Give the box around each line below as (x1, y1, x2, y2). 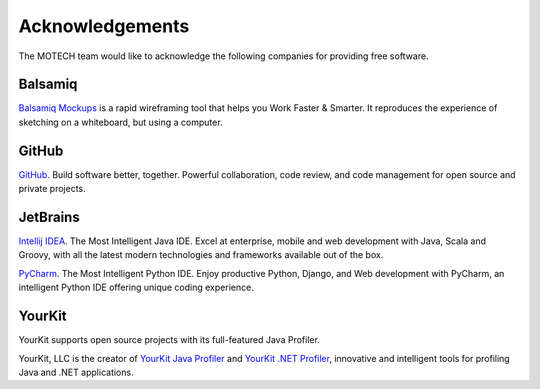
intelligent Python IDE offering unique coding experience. (18, 281, 254, 294)
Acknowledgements (18, 15, 190, 37)
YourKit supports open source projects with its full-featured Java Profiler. (18, 334, 320, 346)
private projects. (18, 183, 86, 195)
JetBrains (18, 208, 80, 225)
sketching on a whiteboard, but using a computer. (18, 116, 224, 128)
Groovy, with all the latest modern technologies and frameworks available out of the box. (18, 249, 384, 261)
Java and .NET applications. (18, 366, 134, 378)
